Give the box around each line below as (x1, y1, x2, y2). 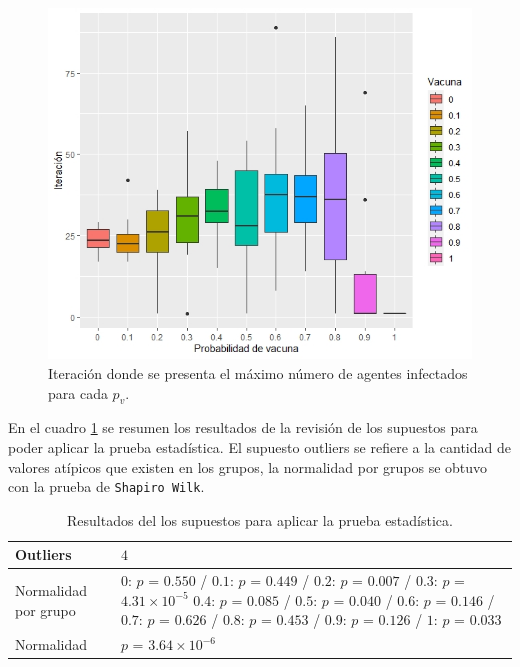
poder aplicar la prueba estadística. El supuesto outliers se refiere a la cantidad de (8, 436, 511, 457)
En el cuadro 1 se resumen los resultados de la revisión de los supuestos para (8, 417, 478, 438)
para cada (48, 382, 108, 403)
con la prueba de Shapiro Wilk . (8, 476, 205, 497)
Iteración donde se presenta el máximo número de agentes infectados (48, 362, 468, 383)
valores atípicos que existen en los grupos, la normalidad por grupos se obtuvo (8, 456, 488, 477)
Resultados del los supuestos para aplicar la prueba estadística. (67, 509, 453, 530)
